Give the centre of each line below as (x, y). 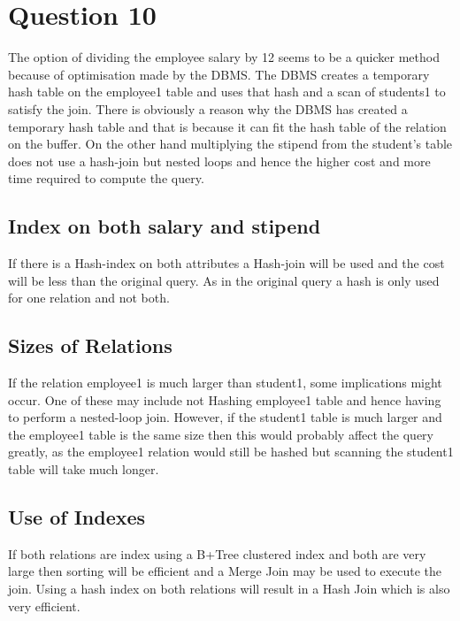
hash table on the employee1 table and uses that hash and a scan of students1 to (227, 92)
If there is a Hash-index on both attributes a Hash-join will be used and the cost (226, 263)
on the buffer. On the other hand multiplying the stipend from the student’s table (230, 144)
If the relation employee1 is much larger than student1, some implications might (225, 383)
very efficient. (44, 606)
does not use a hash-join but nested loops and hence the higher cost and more (219, 161)
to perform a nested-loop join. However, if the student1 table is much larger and (225, 417)
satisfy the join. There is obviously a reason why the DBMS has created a (208, 108)
